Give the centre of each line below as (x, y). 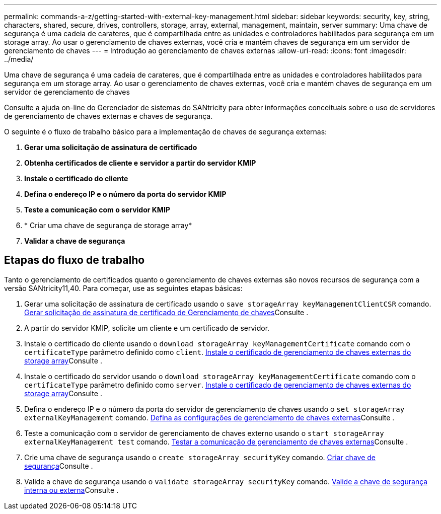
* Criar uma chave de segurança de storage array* (108, 225)
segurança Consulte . (59, 466)
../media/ (19, 59)
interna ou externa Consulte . (71, 490)
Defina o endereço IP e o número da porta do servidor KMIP (125, 194)
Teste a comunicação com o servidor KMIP (97, 210)
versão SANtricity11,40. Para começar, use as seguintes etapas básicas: (123, 288)
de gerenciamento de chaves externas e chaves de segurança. (108, 116)
